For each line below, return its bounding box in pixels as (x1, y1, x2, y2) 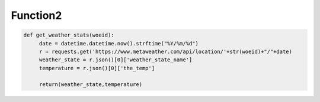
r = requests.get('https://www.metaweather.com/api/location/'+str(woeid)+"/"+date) (39, 48, 293, 55)
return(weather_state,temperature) (39, 81, 142, 88)
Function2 (11, 9, 62, 22)
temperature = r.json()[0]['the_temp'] (39, 65, 155, 71)
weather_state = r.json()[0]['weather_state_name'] (39, 57, 193, 63)
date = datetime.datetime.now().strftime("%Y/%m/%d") (39, 40, 199, 47)
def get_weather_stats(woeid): (23, 32, 115, 38)
